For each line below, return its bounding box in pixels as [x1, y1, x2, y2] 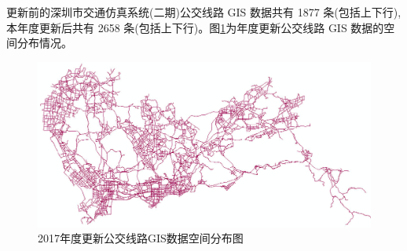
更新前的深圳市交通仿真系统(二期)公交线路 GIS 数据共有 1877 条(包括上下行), [6, 4, 401, 20]
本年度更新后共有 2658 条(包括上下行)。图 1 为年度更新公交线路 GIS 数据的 [6, 19, 384, 35]
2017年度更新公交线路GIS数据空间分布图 [38, 230, 244, 246]
